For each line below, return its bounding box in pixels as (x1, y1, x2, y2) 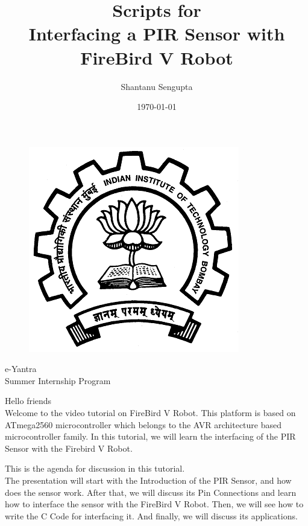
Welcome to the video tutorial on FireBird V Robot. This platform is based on (5, 406, 296, 419)
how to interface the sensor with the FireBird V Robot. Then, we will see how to (5, 498, 304, 510)
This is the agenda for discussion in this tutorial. (5, 462, 185, 475)
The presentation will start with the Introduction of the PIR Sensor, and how (5, 474, 292, 487)
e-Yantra (5, 362, 37, 375)
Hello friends (5, 394, 52, 407)
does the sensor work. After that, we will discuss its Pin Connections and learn (5, 486, 297, 498)
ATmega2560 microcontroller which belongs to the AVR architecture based (5, 418, 282, 431)
